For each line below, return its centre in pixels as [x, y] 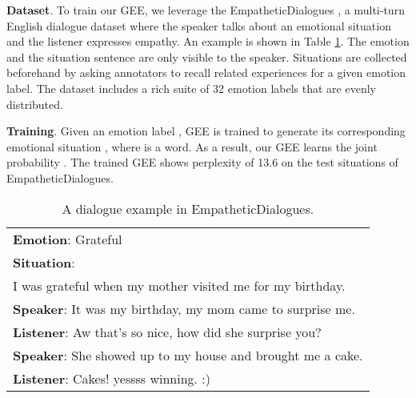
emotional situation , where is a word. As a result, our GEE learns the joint [192, 146]
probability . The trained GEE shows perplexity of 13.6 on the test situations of [202, 162]
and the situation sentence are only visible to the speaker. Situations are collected [207, 56]
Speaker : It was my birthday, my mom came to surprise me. [184, 308]
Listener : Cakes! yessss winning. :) [112, 378]
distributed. [35, 104]
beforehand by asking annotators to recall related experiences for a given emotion [206, 72]
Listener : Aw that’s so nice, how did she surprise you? [167, 332]
